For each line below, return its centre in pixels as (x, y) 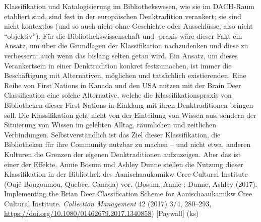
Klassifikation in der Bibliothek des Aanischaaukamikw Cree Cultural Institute (126, 174)
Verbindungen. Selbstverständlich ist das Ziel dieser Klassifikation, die (112, 134)
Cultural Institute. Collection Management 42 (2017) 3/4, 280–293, (108, 203)
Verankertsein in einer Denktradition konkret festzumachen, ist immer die (118, 65)
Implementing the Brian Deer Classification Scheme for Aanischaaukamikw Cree (128, 194)
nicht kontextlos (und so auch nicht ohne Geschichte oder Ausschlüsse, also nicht (128, 26)
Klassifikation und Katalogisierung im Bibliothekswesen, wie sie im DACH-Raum (129, 6)
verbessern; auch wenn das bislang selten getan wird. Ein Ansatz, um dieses (121, 55)
